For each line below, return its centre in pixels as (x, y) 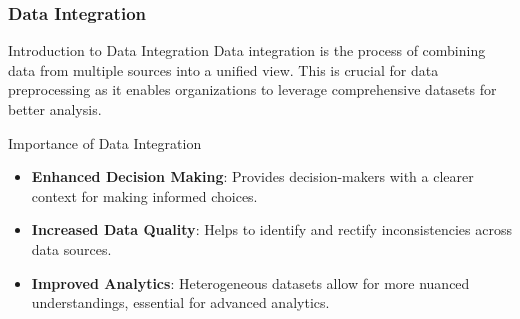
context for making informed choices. (144, 195)
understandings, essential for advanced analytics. (180, 302)
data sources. (71, 248)
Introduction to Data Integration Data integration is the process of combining (247, 50)
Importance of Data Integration (105, 142)
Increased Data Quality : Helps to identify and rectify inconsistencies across (271, 229)
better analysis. (55, 109)
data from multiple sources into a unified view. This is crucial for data (223, 69)
